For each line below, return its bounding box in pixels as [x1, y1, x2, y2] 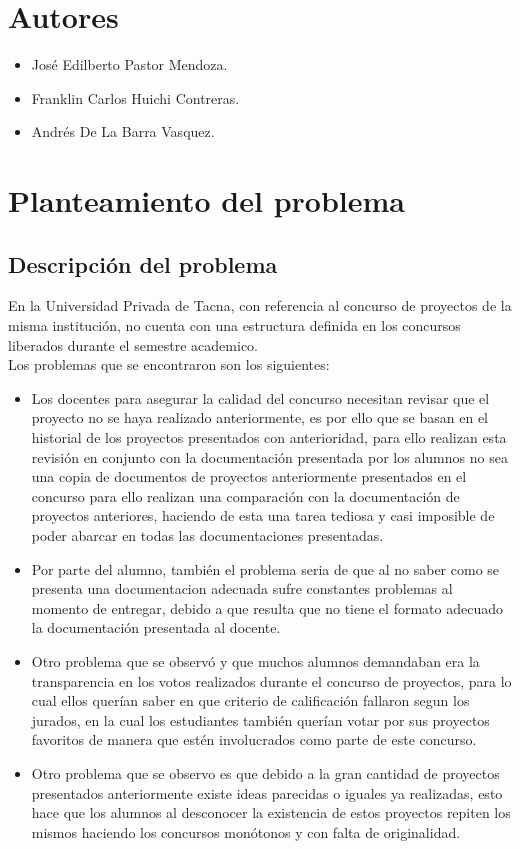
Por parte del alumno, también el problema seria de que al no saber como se [31, 558, 500, 579]
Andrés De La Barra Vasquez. [31, 121, 215, 142]
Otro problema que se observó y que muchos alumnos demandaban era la [31, 650, 480, 671]
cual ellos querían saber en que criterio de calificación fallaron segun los [31, 690, 470, 711]
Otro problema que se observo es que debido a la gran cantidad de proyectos [31, 762, 500, 783]
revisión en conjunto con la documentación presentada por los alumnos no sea [31, 446, 508, 467]
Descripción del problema [8, 248, 278, 279]
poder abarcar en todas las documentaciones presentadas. [31, 525, 384, 546]
